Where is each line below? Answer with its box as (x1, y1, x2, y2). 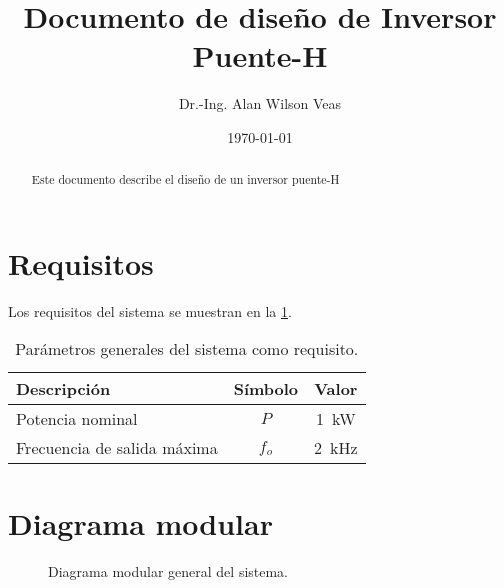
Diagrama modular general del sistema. (48, 560, 289, 581)
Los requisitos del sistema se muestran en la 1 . (8, 300, 292, 321)
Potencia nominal (16, 407, 138, 431)
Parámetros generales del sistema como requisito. (15, 337, 359, 361)
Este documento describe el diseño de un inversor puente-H (31, 171, 340, 188)
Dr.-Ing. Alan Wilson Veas (178, 93, 342, 114)
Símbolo (233, 377, 299, 401)
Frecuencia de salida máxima (16, 436, 218, 460)
